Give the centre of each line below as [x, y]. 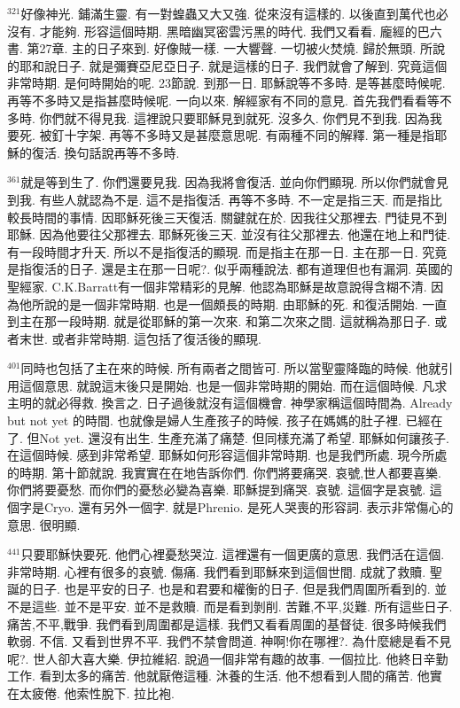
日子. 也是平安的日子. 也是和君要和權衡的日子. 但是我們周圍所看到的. [231, 589]
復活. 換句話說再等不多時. [105, 152]
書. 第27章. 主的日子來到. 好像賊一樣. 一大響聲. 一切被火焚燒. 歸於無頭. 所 [220, 48]
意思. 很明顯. [44, 524]
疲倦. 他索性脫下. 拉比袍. [103, 692]
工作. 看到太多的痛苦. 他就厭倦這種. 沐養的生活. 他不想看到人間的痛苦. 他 [218, 676]
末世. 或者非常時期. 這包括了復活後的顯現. [140, 338]
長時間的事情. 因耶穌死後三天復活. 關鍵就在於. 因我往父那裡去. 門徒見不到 [233, 217]
